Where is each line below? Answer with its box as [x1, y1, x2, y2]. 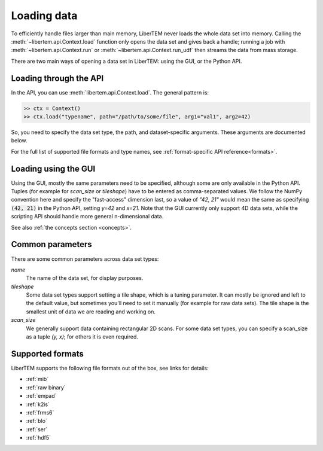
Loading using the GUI [11, 163, 96, 173]
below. [11, 137, 28, 144]
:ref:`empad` [26, 392, 57, 400]
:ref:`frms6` [26, 409, 54, 416]
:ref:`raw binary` [26, 383, 66, 391]
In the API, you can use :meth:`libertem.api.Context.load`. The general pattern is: [11, 89, 209, 96]
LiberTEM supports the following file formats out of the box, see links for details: [11, 364, 209, 371]
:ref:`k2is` [26, 401, 50, 408]
